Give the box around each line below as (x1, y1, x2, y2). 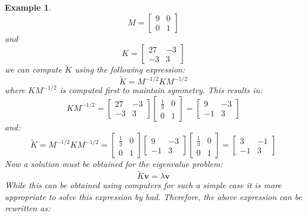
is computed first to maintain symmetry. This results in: (60, 84, 263, 96)
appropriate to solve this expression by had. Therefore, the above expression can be (5, 190, 302, 202)
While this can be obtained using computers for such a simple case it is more (5, 179, 282, 191)
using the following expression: (74, 63, 185, 76)
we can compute (5, 63, 62, 76)
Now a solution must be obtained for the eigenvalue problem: (5, 158, 223, 170)
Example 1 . (5, 1, 51, 13)
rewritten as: (5, 202, 50, 214)
